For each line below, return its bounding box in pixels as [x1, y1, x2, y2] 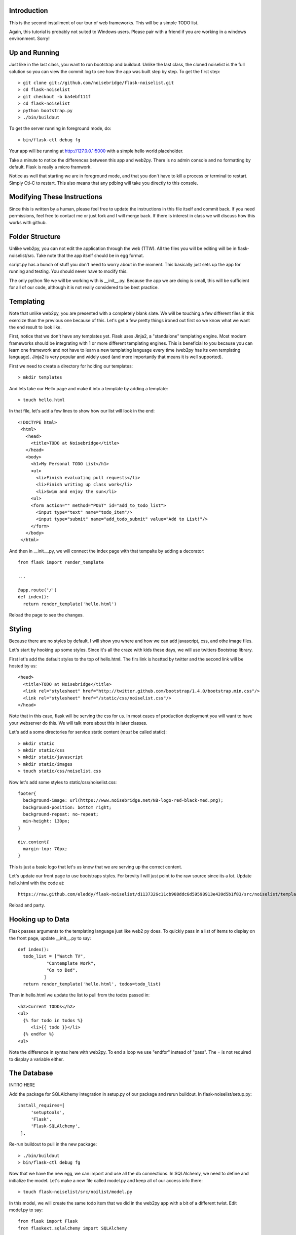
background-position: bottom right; [23, 804, 112, 810]
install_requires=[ [18, 1103, 65, 1109]
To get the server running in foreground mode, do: [9, 125, 111, 131]
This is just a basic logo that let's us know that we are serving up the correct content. [9, 864, 183, 869]
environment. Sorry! [9, 36, 50, 41]
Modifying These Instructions [9, 193, 103, 201]
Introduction [9, 6, 48, 15]
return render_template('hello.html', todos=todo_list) [23, 981, 161, 987]
